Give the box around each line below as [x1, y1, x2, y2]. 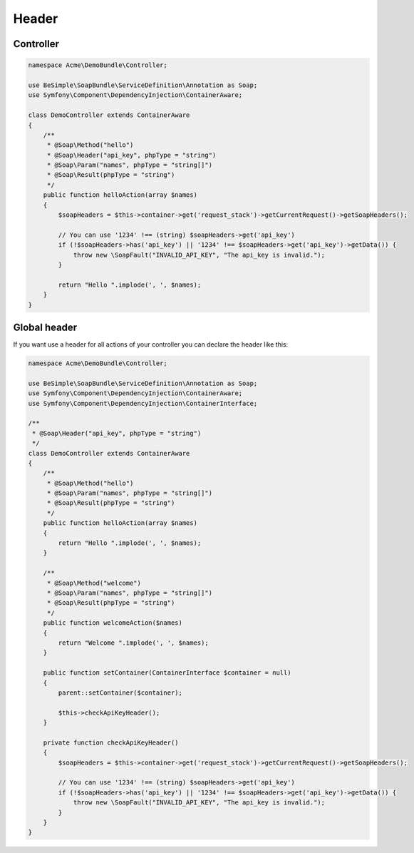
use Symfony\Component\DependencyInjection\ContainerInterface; [28, 399, 258, 407]
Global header [13, 321, 78, 333]
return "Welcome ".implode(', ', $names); [58, 638, 209, 647]
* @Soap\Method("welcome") [46, 578, 142, 587]
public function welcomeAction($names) [43, 619, 183, 627]
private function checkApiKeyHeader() [43, 738, 179, 747]
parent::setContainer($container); [58, 688, 183, 697]
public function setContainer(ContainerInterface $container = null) [43, 669, 291, 677]
